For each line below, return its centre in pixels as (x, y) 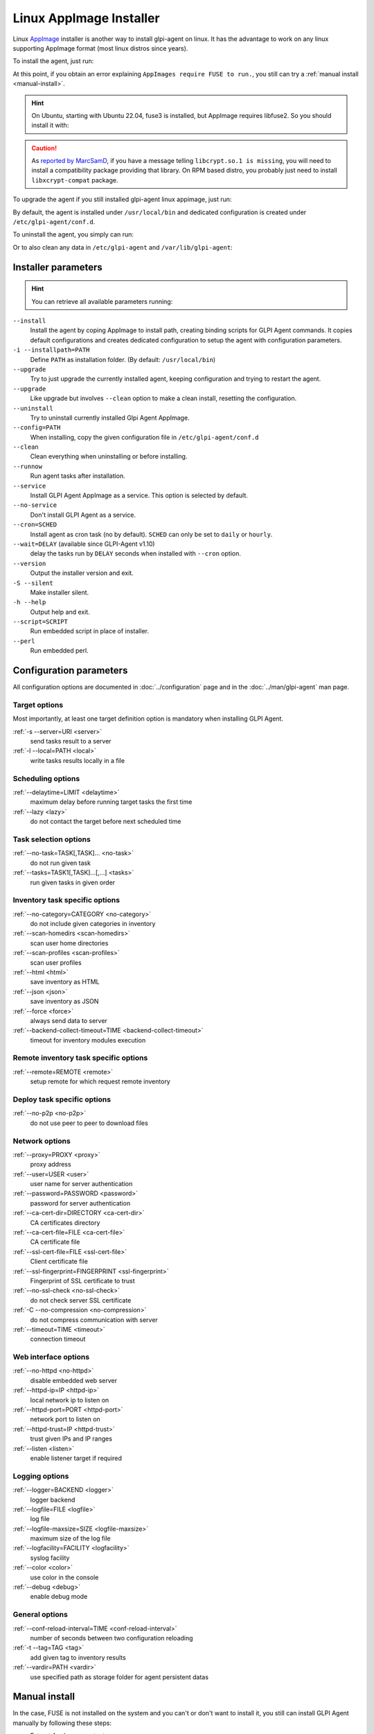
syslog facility (50, 1558)
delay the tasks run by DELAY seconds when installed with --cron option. (136, 553)
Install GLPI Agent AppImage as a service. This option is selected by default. (139, 495)
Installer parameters (58, 267)
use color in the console (64, 1577)
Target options (38, 705)
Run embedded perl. (60, 651)
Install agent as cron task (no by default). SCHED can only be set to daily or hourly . (151, 534)
